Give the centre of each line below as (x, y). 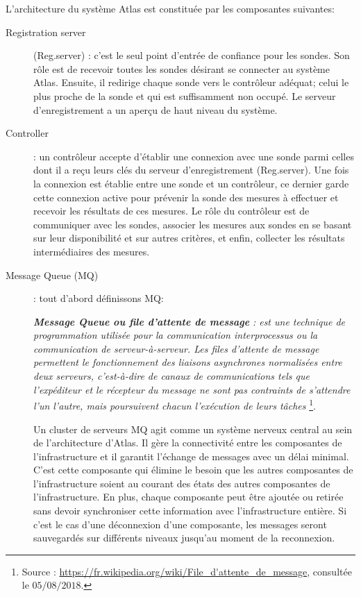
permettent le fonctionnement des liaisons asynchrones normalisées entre (188, 362)
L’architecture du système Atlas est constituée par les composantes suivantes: (170, 8)
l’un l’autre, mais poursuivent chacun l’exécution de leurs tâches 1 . (175, 404)
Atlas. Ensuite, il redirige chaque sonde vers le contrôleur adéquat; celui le (191, 82)
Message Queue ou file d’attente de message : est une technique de (190, 321)
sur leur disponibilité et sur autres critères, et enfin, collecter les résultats (189, 238)
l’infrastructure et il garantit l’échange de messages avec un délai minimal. (191, 456)
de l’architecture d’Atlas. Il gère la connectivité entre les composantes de (188, 443)
